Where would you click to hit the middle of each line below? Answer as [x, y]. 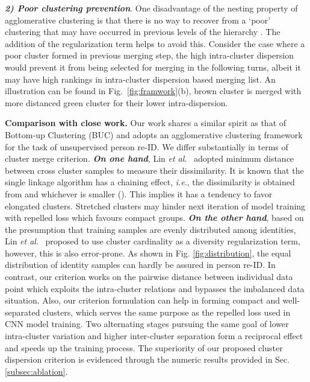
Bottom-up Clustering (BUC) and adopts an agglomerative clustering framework [154, 134]
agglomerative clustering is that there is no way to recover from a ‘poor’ [138, 20]
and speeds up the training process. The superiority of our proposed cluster [144, 347]
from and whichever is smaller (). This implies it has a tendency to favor [139, 193]
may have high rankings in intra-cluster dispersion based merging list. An [140, 79]
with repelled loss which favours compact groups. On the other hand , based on [154, 218]
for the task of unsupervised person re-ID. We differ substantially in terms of [147, 146]
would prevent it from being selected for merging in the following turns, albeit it [153, 67]
